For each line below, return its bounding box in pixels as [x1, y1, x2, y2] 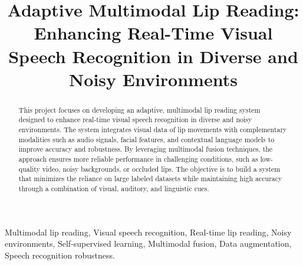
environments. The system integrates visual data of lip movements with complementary [18, 125, 287, 135]
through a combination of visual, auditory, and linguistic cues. [18, 183, 209, 193]
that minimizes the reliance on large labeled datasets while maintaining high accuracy [18, 174, 282, 184]
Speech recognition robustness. [5, 248, 115, 261]
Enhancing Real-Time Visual [34, 21, 273, 45]
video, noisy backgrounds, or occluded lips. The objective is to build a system [42, 163, 281, 174]
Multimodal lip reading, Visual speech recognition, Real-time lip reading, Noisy [5, 225, 292, 238]
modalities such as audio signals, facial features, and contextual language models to [18, 134, 275, 144]
